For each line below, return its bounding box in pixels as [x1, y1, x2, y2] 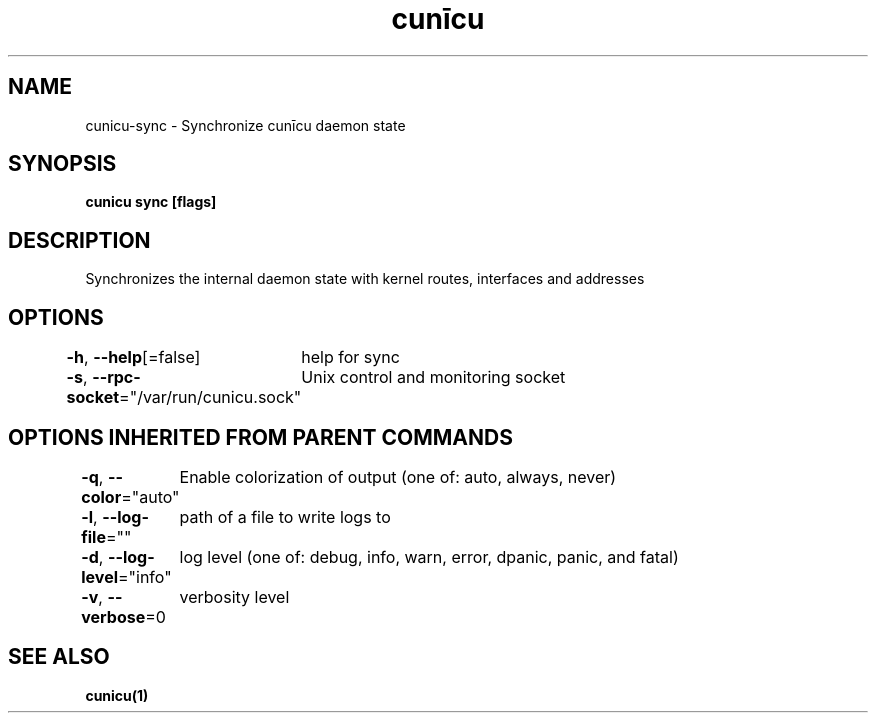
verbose [81, 606, 146, 627]
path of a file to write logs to [179, 506, 391, 527]
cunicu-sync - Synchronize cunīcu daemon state [85, 116, 406, 134]
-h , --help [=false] [66, 347, 201, 368]
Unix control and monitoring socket [301, 367, 566, 388]
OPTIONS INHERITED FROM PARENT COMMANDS [8, 424, 513, 450]
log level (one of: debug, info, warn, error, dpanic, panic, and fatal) [179, 546, 679, 567]
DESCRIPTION [8, 227, 151, 253]
